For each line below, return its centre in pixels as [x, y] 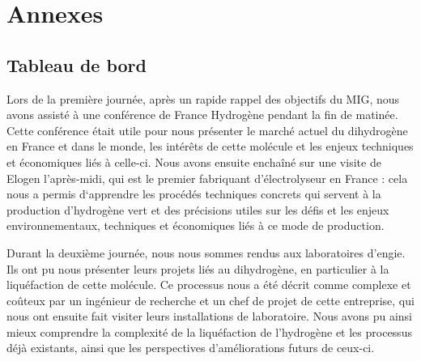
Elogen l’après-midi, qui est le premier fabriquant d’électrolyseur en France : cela [207, 178]
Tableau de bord [77, 64]
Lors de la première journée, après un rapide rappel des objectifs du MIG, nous [203, 98]
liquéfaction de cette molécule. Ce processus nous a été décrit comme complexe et [209, 285]
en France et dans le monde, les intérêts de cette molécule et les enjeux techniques [210, 146]
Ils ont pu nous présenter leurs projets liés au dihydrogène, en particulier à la [198, 268]
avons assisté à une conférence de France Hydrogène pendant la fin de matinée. [202, 115]
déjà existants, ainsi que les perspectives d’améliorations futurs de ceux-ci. [191, 348]
